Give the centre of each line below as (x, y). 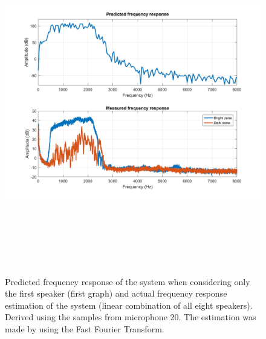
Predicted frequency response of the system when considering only (128, 281)
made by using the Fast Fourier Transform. (85, 328)
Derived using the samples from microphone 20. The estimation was (131, 317)
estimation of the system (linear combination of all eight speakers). (129, 305)
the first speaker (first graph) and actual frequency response (116, 293)
